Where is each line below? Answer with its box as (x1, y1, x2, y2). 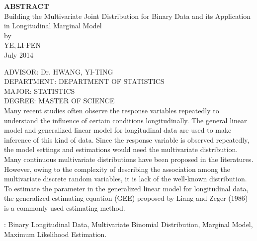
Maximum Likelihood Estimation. (4, 229, 107, 240)
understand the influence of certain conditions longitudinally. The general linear (4, 115, 247, 125)
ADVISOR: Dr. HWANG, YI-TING (4, 66, 113, 77)
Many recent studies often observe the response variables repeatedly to (4, 105, 219, 115)
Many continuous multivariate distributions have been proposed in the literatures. (4, 154, 254, 164)
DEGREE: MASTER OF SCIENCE (4, 95, 115, 106)
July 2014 (4, 49, 33, 60)
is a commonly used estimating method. (4, 202, 125, 213)
